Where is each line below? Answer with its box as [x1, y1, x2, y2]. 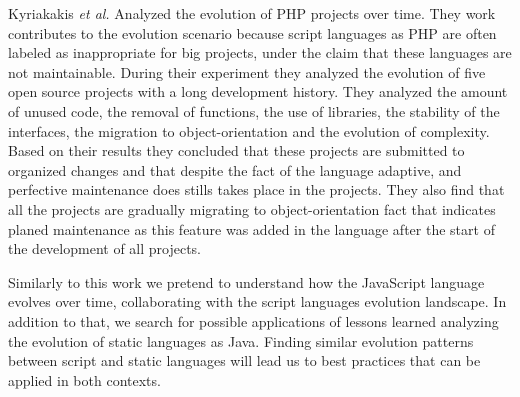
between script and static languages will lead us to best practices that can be [8, 350, 481, 371]
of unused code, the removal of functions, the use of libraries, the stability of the [8, 100, 500, 121]
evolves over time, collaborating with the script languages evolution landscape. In [8, 291, 507, 312]
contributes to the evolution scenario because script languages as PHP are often [8, 22, 497, 43]
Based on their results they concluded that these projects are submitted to [8, 140, 465, 161]
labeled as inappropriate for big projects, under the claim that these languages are [8, 42, 512, 63]
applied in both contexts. [8, 369, 161, 390]
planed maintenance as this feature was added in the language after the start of [8, 218, 495, 239]
